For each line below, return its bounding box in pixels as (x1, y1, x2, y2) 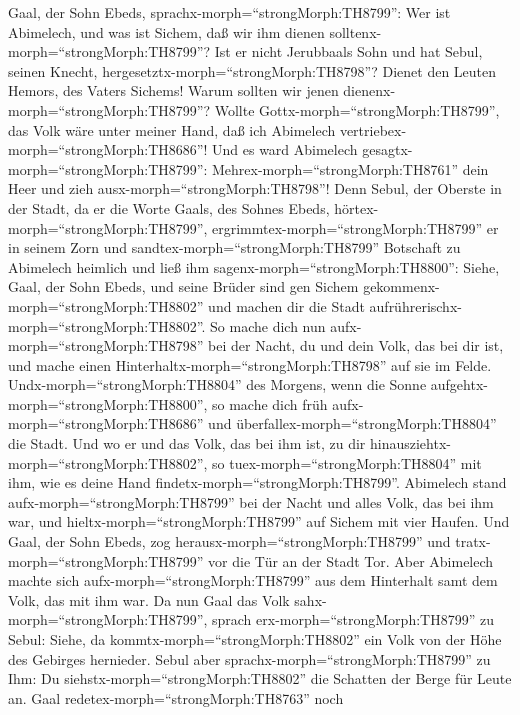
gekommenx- (363, 276, 440, 297)
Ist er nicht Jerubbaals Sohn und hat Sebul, (214, 41, 483, 62)
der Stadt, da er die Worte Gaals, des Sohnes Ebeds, (8, 197, 330, 218)
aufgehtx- (430, 374, 488, 395)
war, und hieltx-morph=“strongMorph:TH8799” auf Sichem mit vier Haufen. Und (8, 511, 510, 532)
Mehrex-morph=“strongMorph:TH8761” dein (212, 158, 489, 179)
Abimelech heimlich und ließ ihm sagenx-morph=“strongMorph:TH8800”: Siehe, (8, 256, 500, 277)
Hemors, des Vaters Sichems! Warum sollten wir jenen (8, 80, 339, 101)
